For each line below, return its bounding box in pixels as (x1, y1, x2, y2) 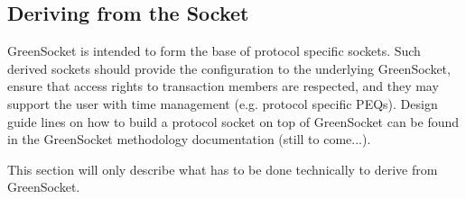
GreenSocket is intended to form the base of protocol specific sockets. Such (7, 41, 421, 60)
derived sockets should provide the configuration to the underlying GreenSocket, (7, 59, 451, 77)
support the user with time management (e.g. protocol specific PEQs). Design (7, 94, 438, 113)
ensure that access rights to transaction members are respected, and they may (7, 77, 439, 95)
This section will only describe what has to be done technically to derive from (7, 159, 438, 178)
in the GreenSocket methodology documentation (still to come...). (7, 130, 371, 149)
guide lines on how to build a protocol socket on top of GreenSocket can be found (7, 112, 460, 131)
